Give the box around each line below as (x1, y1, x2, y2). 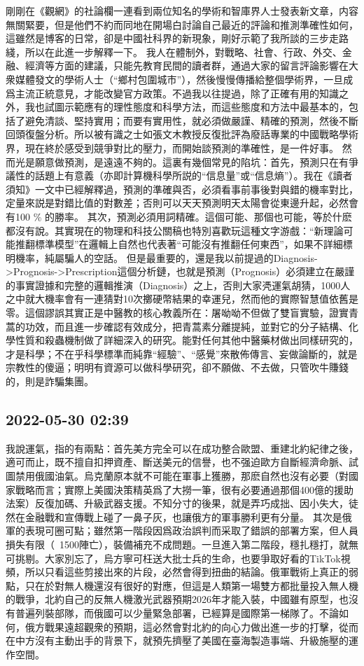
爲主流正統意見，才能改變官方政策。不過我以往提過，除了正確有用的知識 (6, 85, 339, 100)
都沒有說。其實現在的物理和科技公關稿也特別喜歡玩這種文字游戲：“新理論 (6, 223, 344, 237)
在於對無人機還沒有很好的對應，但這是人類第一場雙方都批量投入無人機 (34, 578, 358, 592)
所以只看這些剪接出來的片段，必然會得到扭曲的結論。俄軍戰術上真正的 (24, 564, 349, 579)
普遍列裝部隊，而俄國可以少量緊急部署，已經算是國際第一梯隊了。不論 (15, 605, 339, 620)
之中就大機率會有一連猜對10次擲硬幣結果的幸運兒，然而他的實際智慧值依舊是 (6, 291, 358, 306)
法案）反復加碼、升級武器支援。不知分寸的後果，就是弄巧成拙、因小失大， (6, 496, 349, 511)
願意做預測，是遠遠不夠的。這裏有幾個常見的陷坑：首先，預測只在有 (34, 154, 349, 169)
